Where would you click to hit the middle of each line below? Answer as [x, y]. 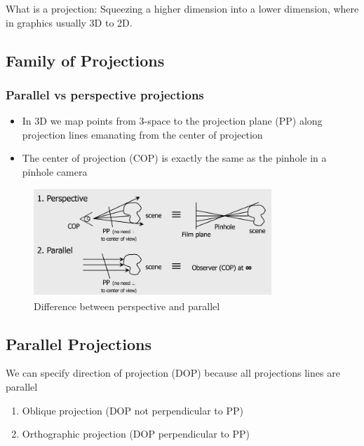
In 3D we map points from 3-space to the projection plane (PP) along [172, 121]
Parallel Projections [79, 343]
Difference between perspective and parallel [127, 306]
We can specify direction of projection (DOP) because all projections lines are [173, 373]
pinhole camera [55, 171]
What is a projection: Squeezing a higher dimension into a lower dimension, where [182, 8]
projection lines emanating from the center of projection [142, 134]
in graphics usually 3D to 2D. [69, 22]
